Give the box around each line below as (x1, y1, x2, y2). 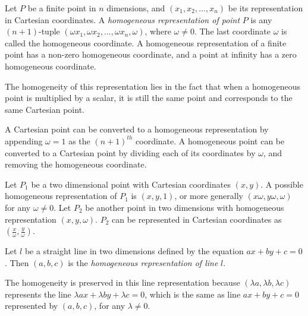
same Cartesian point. (5, 103, 84, 115)
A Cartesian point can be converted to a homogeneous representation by (5, 123, 269, 135)
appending (5, 134, 43, 147)
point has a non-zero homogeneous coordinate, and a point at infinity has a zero (5, 48, 297, 61)
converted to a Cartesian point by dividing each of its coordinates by (5, 146, 256, 159)
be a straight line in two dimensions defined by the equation (24, 245, 244, 257)
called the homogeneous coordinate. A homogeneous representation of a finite (5, 36, 287, 49)
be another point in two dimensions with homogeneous (85, 201, 284, 213)
